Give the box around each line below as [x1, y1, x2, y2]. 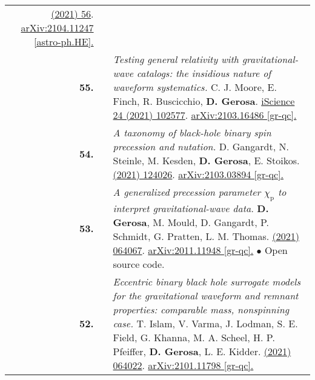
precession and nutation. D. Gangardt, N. [113, 139, 289, 153]
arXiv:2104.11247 [21, 21, 94, 35]
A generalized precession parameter [113, 185, 261, 199]
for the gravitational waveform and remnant [113, 288, 299, 303]
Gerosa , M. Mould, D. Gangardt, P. [113, 215, 270, 230]
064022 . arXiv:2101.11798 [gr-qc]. [113, 358, 254, 373]
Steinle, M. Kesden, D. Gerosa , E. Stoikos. [113, 153, 300, 167]
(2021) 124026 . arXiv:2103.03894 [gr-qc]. [113, 167, 284, 181]
